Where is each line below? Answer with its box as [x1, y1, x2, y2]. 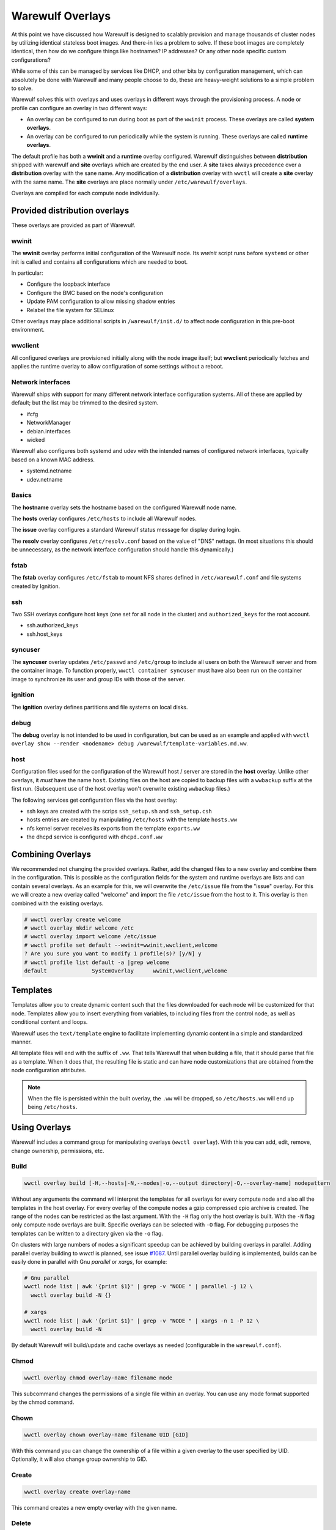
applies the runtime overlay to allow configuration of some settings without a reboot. [11, 362, 224, 370]
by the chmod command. [11, 1398, 75, 1406]
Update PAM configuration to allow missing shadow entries [26, 297, 175, 305]
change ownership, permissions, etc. [11, 1147, 104, 1154]
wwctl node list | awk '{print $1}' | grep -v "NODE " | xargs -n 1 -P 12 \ [24, 1317, 260, 1324]
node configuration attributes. [11, 1067, 87, 1074]
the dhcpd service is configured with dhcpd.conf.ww [26, 833, 163, 841]
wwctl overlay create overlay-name [24, 1488, 131, 1495]
